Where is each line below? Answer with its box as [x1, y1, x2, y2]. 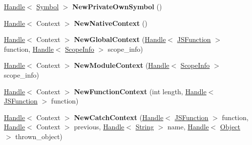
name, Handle [168, 122, 209, 132]
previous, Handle [74, 122, 125, 132]
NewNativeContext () [74, 18, 147, 28]
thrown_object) [15, 131, 63, 141]
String [135, 122, 154, 132]
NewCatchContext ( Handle [74, 112, 164, 122]
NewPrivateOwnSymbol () [72, 1, 162, 11]
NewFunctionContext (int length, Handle [74, 86, 207, 96]
